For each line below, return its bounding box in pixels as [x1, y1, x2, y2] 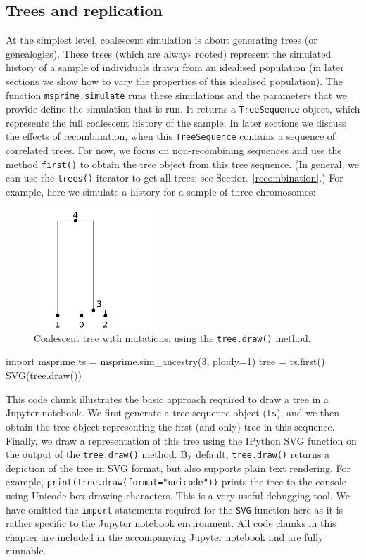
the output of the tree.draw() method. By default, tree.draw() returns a [6, 447, 330, 462]
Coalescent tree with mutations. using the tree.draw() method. [34, 330, 311, 345]
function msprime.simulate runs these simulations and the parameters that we [6, 87, 347, 102]
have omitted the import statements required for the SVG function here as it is [6, 502, 343, 516]
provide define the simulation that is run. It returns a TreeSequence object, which [6, 101, 360, 116]
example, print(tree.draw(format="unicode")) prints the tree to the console [6, 474, 346, 489]
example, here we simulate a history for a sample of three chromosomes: [6, 184, 316, 199]
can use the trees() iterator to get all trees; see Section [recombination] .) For [6, 170, 343, 185]
